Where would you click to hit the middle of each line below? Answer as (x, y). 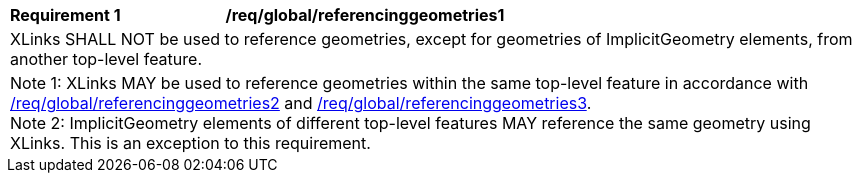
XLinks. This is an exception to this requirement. (190, 143)
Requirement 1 (65, 15)
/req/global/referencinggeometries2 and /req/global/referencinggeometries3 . (301, 103)
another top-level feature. (106, 59)
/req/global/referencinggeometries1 (365, 15)
